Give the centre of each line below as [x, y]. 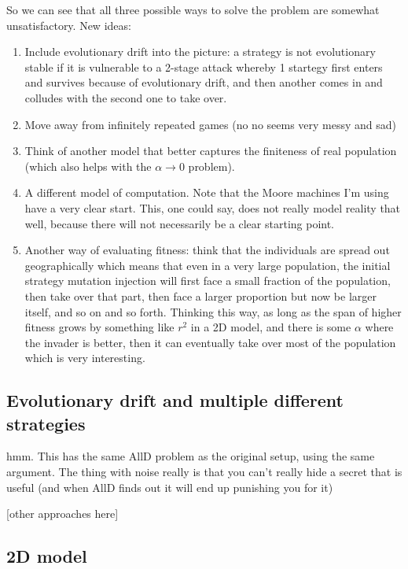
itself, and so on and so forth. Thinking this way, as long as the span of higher [213, 311]
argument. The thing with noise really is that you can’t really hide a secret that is [204, 472]
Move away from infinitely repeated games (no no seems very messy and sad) [211, 124]
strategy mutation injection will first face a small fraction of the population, [208, 281]
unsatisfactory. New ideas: [69, 25]
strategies [46, 423]
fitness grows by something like [99, 327]
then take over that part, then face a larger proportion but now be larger [200, 296]
